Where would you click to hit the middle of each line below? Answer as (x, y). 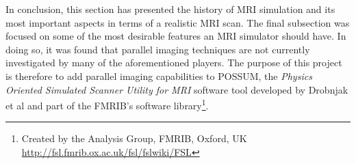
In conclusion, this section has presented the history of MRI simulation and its (170, 9)
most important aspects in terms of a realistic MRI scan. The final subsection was (178, 22)
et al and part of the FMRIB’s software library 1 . (107, 104)
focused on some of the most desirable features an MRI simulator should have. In (176, 36)
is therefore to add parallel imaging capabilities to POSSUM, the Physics (159, 76)
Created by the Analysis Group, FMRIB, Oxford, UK (134, 138)
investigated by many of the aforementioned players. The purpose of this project (174, 63)
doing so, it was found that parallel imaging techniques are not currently (158, 49)
